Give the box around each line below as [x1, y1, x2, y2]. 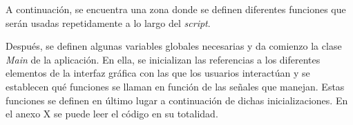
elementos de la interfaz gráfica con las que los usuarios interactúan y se [6, 66, 310, 80]
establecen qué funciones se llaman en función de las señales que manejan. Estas [6, 79, 345, 93]
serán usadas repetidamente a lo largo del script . [6, 15, 211, 30]
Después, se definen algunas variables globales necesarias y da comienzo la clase [6, 39, 342, 53]
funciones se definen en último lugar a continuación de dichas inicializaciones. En [6, 93, 348, 107]
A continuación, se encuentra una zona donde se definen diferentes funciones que [6, 2, 346, 16]
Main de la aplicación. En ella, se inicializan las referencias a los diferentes [6, 52, 321, 66]
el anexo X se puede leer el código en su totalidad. [6, 106, 218, 121]
